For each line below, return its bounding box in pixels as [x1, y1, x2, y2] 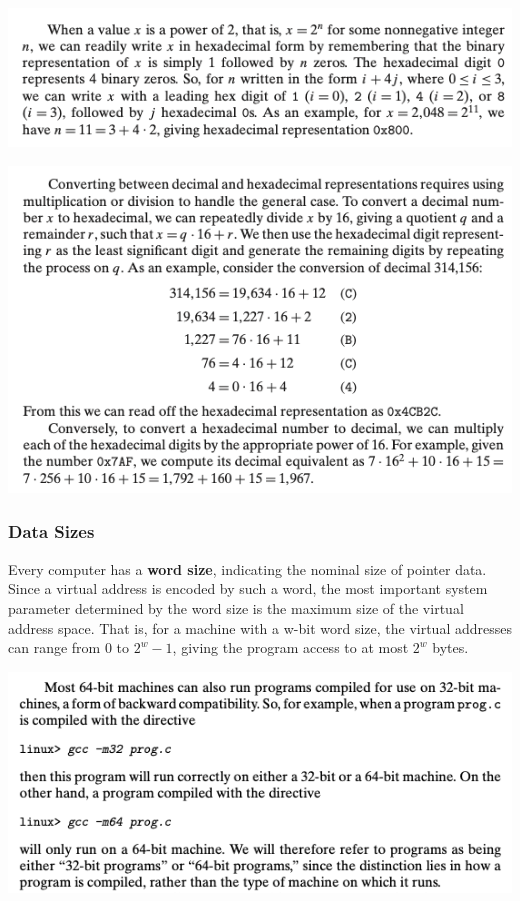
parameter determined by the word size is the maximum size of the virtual [8, 597, 464, 618]
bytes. [432, 637, 469, 658]
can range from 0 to [8, 637, 130, 658]
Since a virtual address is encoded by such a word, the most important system [8, 578, 488, 599]
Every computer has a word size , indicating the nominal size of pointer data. [8, 558, 487, 579]
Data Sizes [8, 519, 95, 544]
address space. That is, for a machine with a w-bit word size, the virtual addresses [8, 617, 512, 638]
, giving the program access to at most [172, 637, 409, 658]
